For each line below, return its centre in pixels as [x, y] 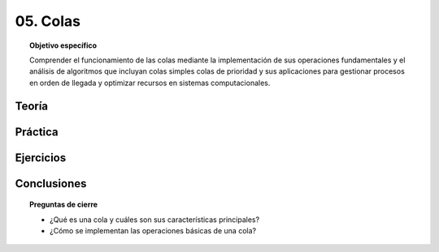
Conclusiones [51, 184]
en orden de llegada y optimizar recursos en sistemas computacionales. [150, 83]
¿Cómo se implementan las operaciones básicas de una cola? [153, 230]
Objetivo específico [63, 45]
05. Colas [48, 21]
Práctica [37, 132]
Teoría [32, 106]
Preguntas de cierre [63, 205]
